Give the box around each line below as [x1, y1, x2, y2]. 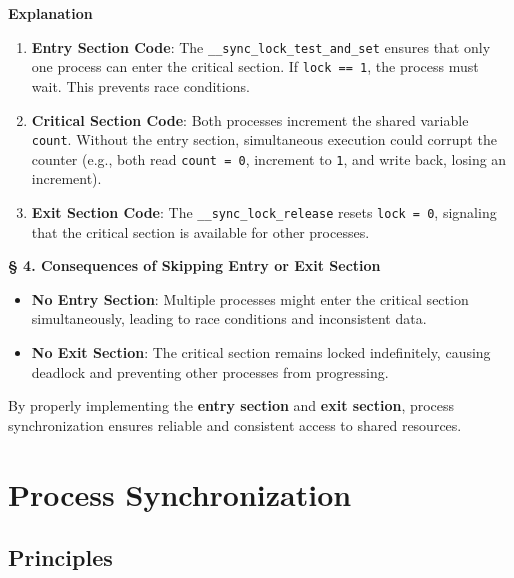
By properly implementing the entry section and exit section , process [8, 395, 455, 416]
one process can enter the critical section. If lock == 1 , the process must [31, 56, 479, 77]
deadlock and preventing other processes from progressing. [31, 361, 389, 382]
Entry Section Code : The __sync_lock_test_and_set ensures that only [31, 36, 491, 57]
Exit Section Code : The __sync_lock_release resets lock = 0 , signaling [31, 202, 497, 222]
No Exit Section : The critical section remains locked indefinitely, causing [31, 342, 491, 363]
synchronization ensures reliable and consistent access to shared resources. [8, 414, 462, 435]
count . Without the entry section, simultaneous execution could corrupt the [31, 129, 497, 150]
